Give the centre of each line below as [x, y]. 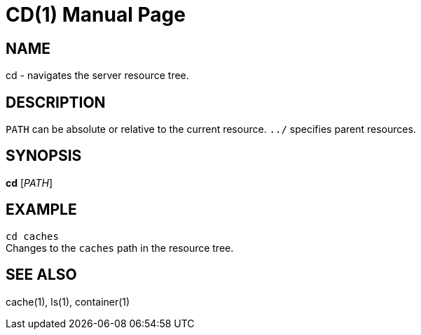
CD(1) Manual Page [96, 15]
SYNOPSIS [44, 156]
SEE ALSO [41, 275]
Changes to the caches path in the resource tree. [120, 248]
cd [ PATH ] [29, 183]
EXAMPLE [41, 210]
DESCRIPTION [56, 102]
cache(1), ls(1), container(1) [68, 301]
